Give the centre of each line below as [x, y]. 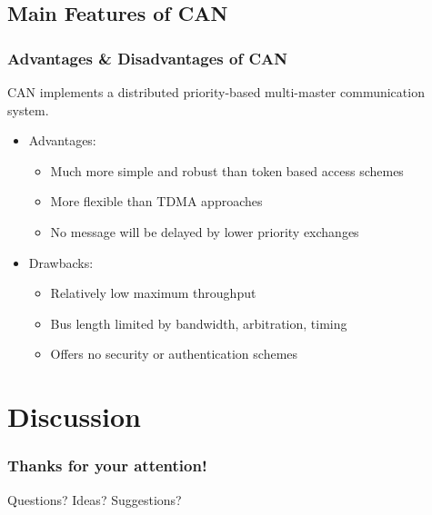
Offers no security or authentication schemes [174, 354]
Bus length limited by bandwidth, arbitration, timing [199, 323]
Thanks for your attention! [107, 465]
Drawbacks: [61, 262]
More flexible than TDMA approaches [156, 201]
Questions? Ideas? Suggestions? [95, 499]
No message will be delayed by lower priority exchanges [205, 231]
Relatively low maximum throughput [153, 293]
